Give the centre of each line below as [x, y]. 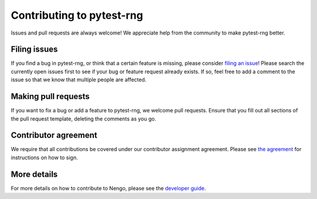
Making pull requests [50, 97]
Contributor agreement [54, 135]
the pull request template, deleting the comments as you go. [84, 119]
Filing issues [34, 49]
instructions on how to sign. [45, 157]
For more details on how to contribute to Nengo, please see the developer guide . [109, 188]
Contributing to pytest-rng [77, 15]
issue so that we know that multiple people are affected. [79, 80]
